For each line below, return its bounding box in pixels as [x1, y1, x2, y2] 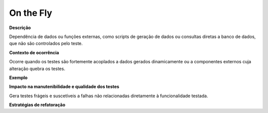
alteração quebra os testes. [9, 66, 66, 72]
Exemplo [9, 75, 28, 80]
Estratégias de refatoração [9, 102, 66, 108]
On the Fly [9, 7, 52, 18]
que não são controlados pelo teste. [9, 40, 83, 46]
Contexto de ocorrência [9, 49, 60, 55]
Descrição [9, 25, 31, 31]
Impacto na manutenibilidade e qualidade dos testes [9, 84, 120, 90]
